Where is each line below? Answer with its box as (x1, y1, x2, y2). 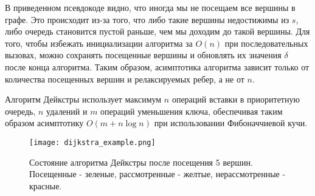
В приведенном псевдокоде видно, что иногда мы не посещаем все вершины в (5, 1, 296, 13)
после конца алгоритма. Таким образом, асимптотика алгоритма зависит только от (5, 60, 310, 73)
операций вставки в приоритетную (171, 93, 300, 106)
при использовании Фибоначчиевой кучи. (154, 117, 308, 129)
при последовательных (224, 36, 308, 49)
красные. (29, 179, 62, 192)
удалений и (46, 104, 88, 117)
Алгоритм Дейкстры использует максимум (5, 93, 162, 106)
